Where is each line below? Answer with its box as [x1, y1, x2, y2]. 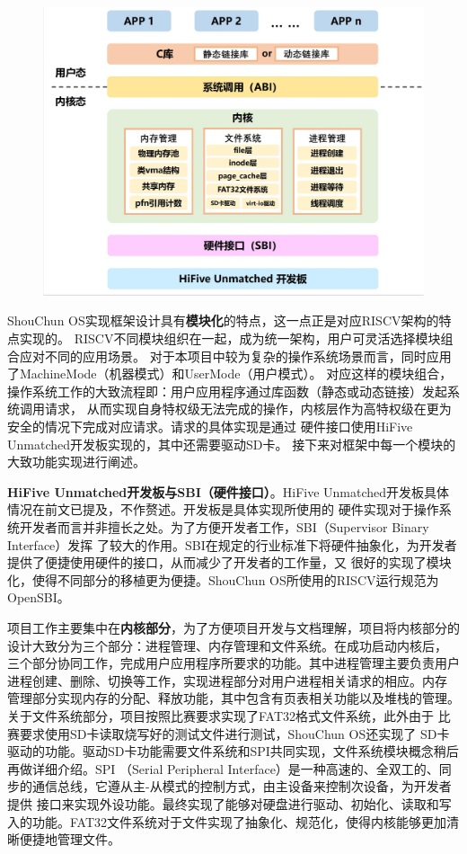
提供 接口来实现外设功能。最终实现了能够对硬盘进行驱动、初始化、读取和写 [7, 794, 452, 813]
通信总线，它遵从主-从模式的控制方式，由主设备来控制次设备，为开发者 [31, 777, 452, 796]
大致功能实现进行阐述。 [7, 452, 145, 471]
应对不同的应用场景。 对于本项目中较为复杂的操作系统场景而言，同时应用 [19, 346, 452, 365]
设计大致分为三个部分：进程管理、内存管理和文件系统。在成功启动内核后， [7, 636, 447, 654]
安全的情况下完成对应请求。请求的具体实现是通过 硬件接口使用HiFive [7, 417, 413, 436]
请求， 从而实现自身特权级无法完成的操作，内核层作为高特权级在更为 [44, 399, 452, 418]
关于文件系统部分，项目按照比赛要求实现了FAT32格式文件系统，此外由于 [7, 706, 435, 725]
